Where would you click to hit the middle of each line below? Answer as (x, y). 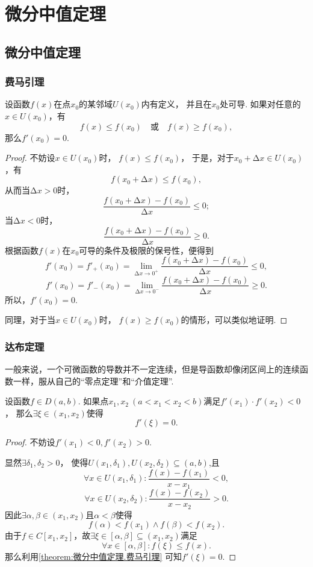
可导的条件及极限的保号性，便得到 (147, 250)
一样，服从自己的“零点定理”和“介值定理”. (93, 381)
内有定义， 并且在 (176, 104)
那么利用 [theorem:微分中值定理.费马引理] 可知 (94, 556)
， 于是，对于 (207, 158)
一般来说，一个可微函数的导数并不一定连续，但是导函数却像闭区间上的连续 (152, 368)
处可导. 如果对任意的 (260, 104)
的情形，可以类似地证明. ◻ (234, 320)
